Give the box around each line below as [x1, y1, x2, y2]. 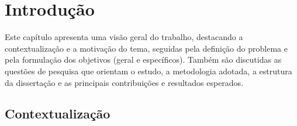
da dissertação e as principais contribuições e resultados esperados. [5, 76, 244, 88]
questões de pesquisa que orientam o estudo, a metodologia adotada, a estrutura [5, 64, 292, 77]
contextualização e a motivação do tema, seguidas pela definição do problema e [5, 42, 288, 54]
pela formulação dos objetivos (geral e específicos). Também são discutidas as [5, 53, 282, 66]
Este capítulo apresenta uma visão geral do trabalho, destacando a [5, 31, 243, 43]
